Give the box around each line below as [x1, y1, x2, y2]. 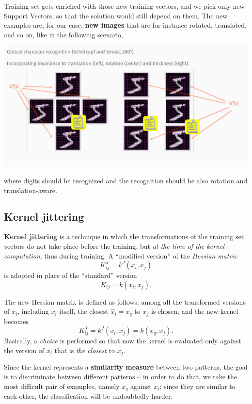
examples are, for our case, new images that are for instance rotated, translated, [4, 20, 247, 30]
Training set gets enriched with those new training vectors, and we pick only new [4, 1, 245, 11]
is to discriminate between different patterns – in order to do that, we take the [4, 372, 237, 382]
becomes [4, 316, 29, 326]
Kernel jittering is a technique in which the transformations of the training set [4, 231, 244, 242]
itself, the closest [59, 306, 109, 316]
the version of [4, 345, 44, 356]
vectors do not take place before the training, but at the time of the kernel [4, 241, 224, 251]
